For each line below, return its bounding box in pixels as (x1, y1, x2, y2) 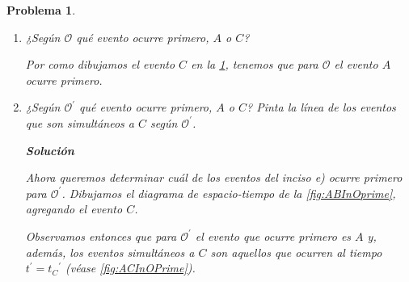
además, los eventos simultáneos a (25, 243, 195, 260)
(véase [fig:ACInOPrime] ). (65, 259, 196, 276)
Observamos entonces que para (25, 227, 177, 244)
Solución (25, 141, 74, 158)
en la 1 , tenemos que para (191, 56, 318, 73)
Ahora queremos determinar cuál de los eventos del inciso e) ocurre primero (25, 169, 403, 186)
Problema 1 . (6, 2, 76, 18)
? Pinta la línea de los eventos (247, 99, 396, 116)
